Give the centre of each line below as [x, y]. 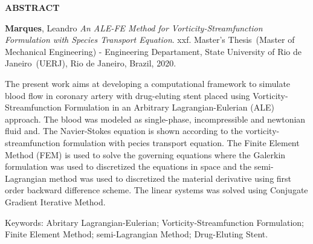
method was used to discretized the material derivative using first [170, 178]
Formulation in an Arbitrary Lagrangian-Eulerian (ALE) [169, 107]
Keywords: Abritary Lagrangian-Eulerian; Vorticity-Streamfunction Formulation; [154, 222]
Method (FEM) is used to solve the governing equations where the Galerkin [145, 154]
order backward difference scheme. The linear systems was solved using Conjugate [156, 190]
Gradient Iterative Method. [55, 201]
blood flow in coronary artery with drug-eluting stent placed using [127, 95]
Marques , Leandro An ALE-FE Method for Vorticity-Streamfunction [134, 27]
